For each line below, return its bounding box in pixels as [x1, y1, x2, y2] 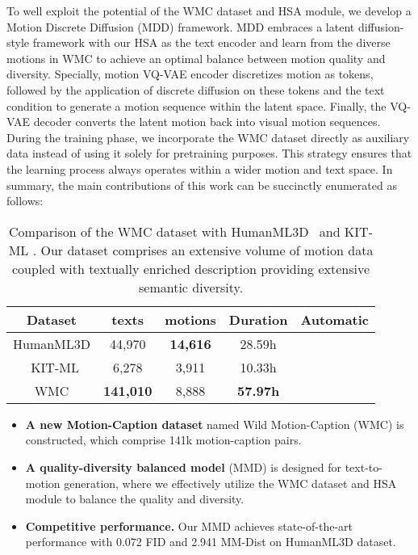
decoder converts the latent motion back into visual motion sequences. [33, 113, 381, 130]
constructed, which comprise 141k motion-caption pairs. [25, 431, 302, 448]
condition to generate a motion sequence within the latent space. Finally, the [6, 97, 387, 114]
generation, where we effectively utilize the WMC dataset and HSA [64, 474, 397, 491]
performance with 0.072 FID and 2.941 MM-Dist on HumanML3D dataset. [25, 533, 396, 550]
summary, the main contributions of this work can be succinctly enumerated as [6, 176, 397, 193]
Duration [228, 309, 288, 329]
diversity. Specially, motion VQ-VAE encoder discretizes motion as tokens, [6, 65, 374, 82]
